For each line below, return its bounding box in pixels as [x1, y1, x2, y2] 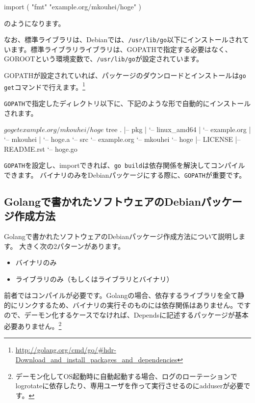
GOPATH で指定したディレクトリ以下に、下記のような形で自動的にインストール [4, 98, 251, 108]
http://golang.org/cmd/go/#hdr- [15, 345, 116, 355]
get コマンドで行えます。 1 [4, 80, 85, 92]
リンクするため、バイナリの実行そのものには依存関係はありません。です [17, 299, 251, 310]
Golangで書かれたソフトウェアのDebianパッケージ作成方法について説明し [4, 231, 239, 241]
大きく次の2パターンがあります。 [19, 241, 125, 251]
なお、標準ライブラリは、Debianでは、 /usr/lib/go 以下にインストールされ [4, 34, 242, 45]
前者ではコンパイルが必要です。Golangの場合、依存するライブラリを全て [4, 290, 238, 300]
